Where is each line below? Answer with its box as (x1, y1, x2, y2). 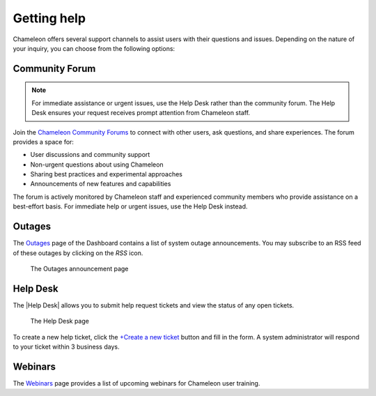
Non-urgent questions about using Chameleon (30, 160, 164, 169)
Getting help (13, 10, 86, 26)
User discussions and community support (30, 151, 150, 159)
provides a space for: (13, 137, 75, 146)
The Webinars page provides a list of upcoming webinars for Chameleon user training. (13, 379, 260, 387)
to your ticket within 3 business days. (13, 342, 120, 351)
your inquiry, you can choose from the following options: (13, 44, 175, 52)
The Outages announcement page (30, 264, 129, 273)
